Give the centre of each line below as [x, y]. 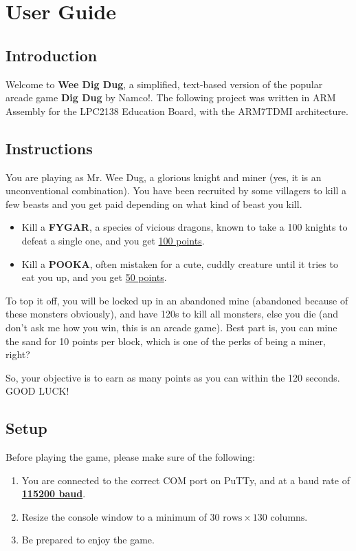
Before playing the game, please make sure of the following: [131, 457]
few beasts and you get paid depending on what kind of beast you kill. [154, 204]
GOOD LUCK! [37, 391]
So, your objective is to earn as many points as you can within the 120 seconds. [173, 377]
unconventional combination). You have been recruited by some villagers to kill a [176, 190]
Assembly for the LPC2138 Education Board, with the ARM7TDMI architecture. [177, 111]
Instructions [49, 148]
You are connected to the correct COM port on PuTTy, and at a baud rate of [186, 480]
